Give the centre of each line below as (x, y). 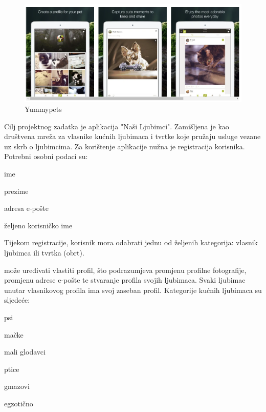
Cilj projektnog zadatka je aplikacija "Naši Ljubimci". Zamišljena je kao (117, 126)
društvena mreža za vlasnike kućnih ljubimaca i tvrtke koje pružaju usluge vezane (132, 136)
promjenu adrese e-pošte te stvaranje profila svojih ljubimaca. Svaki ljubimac (125, 280)
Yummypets (43, 109)
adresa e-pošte (26, 208)
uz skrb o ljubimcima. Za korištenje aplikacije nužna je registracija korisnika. (125, 146)
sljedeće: (17, 300)
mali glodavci (25, 352)
